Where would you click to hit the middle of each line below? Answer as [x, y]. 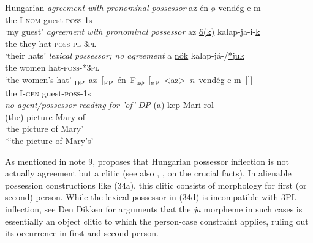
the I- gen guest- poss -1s [48, 92]
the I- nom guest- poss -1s [49, 19]
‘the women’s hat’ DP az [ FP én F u [73, 80]
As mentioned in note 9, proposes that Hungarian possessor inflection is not [147, 161]
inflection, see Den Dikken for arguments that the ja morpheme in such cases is [154, 209]
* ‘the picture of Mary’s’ [49, 141]
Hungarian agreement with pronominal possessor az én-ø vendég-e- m [133, 7]
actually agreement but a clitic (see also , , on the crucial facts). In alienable [148, 173]
